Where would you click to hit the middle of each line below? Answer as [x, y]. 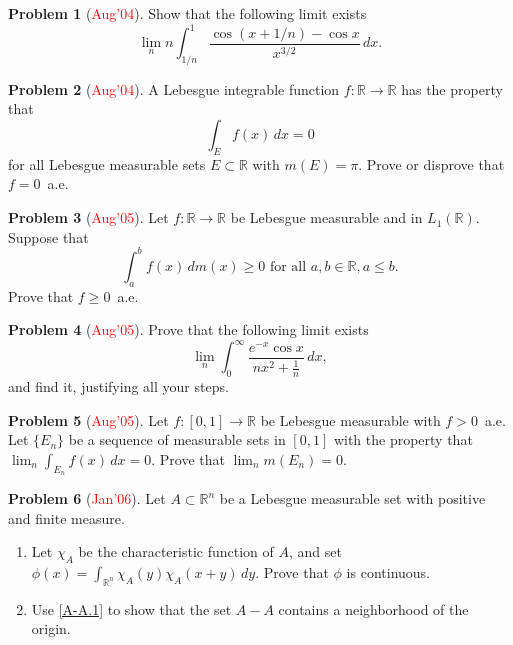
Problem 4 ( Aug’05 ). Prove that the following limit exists [188, 329]
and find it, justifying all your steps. [118, 386]
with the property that [403, 439]
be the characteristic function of [176, 551]
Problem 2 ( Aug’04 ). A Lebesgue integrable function [174, 88]
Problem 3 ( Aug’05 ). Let [88, 217]
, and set [315, 551]
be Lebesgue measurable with [350, 419]
